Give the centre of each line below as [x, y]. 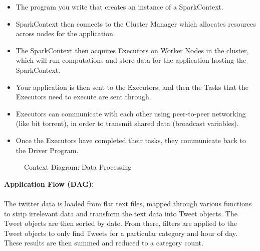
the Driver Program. [47, 150]
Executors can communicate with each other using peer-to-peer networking [131, 113]
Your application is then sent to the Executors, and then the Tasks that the [132, 87]
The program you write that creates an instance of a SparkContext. [119, 7]
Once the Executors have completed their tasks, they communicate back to [131, 140]
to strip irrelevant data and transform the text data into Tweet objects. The [121, 213]
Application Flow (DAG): [49, 183]
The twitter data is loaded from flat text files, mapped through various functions [128, 203]
